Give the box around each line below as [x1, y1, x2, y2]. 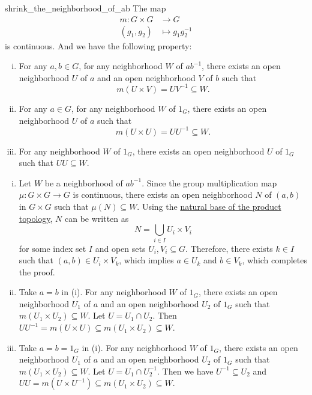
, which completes [242, 254, 308, 266]
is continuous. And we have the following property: [5, 39, 192, 52]
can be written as [65, 212, 129, 224]
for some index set [19, 242, 86, 254]
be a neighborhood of [44, 176, 123, 189]
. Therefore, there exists [185, 242, 273, 254]
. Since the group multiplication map [142, 176, 277, 189]
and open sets [95, 242, 146, 254]
